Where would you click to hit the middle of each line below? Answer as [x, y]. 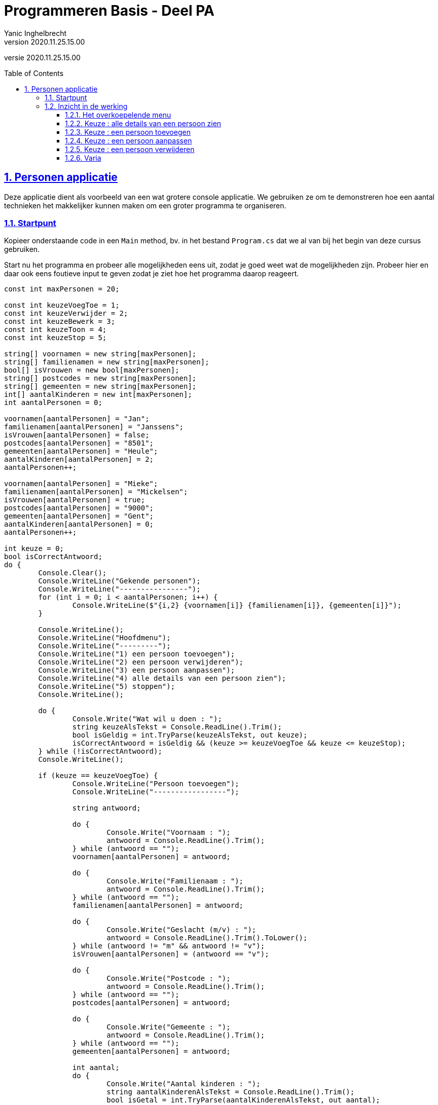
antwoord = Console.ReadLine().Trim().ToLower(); [207, 938]
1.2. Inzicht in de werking [86, 106]
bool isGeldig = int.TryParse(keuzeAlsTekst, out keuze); [190, 735]
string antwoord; [106, 808]
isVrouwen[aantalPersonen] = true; [75, 500]
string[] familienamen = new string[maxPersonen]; [107, 362]
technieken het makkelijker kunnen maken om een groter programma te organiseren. [145, 205]
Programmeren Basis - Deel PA [109, 11]
